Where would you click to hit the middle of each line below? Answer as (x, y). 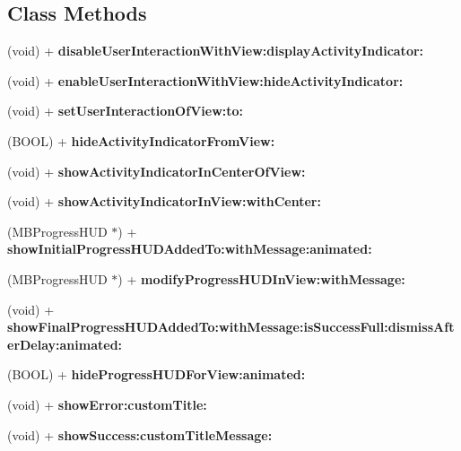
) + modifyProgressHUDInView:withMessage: (261, 278)
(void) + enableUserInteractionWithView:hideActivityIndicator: (205, 80)
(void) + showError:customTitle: (107, 404)
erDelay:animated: (65, 344)
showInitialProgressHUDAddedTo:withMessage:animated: (190, 249)
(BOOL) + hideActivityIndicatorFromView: (141, 140)
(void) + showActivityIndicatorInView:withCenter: (164, 201)
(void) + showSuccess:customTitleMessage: (140, 434)
